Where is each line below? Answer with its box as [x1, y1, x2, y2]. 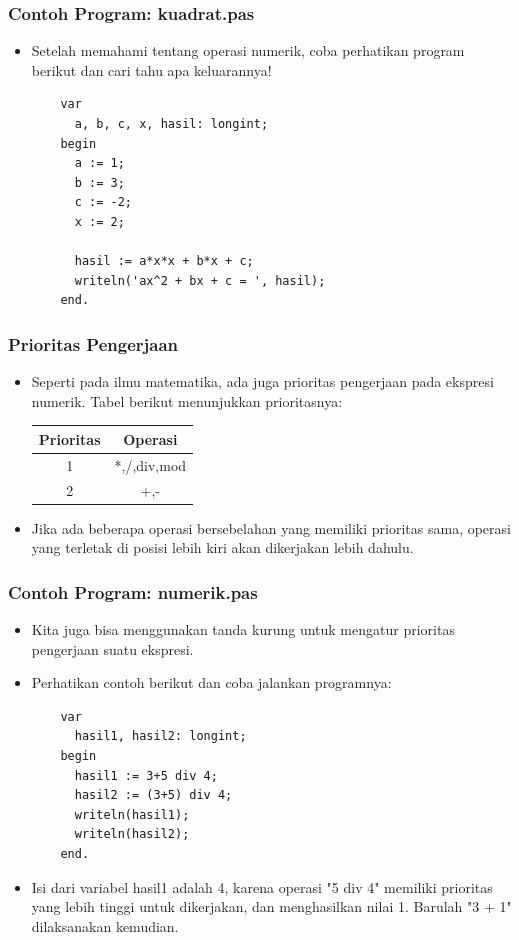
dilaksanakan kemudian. [31, 915, 179, 936]
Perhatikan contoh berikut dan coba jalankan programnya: [31, 672, 392, 693]
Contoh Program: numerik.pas [8, 579, 258, 604]
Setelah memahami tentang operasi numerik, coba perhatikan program [31, 40, 465, 61]
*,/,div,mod [114, 454, 187, 475]
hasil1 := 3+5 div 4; [74, 768, 218, 783]
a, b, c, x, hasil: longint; [74, 117, 269, 131]
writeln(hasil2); [74, 827, 190, 842]
